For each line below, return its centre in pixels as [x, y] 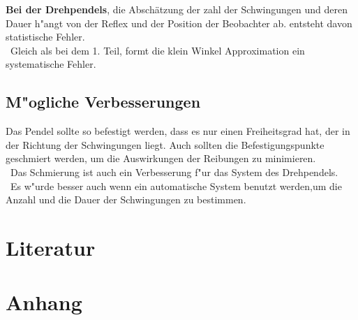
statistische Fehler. [45, 37]
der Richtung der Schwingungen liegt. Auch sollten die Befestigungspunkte [165, 144]
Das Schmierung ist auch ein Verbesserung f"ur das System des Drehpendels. [174, 172]
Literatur [51, 247]
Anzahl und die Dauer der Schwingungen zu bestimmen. [126, 199]
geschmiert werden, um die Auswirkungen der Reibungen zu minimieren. [161, 158]
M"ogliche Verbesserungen [103, 102]
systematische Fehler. [51, 64]
